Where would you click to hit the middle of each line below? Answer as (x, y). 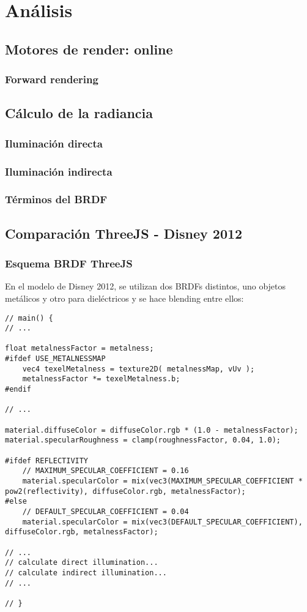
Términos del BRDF (56, 199)
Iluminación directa (54, 143)
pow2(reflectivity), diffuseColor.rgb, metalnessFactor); (125, 491)
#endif (18, 390)
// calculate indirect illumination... (86, 573)
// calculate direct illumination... (82, 563)
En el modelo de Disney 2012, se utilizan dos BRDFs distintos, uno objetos (146, 286)
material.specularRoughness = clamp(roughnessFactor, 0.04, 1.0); (143, 440)
